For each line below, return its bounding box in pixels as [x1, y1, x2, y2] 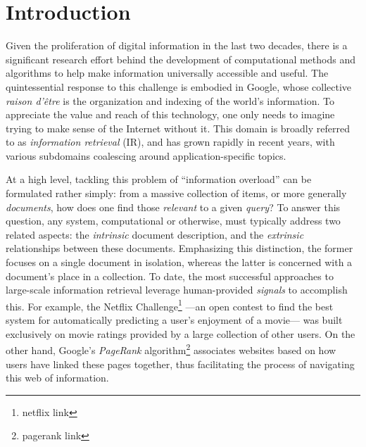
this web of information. [6, 370, 109, 385]
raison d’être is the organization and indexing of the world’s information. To [6, 93, 334, 108]
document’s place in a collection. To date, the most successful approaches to [6, 268, 334, 283]
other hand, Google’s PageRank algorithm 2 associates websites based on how [6, 341, 336, 357]
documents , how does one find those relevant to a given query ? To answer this [6, 199, 341, 214]
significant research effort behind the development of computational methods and [6, 51, 355, 66]
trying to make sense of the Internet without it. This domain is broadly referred [6, 120, 350, 135]
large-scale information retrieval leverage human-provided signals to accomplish [6, 282, 348, 297]
